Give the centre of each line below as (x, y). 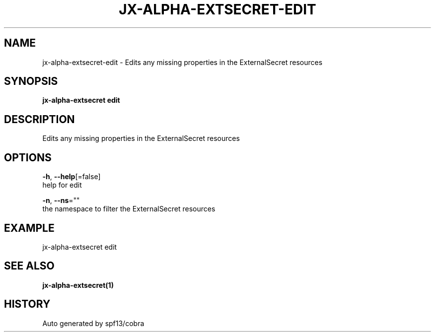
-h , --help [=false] (72, 177)
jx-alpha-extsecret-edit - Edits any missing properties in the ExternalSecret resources (182, 62)
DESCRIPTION (39, 119)
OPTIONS (28, 157)
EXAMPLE (29, 228)
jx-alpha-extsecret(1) (78, 285)
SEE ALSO (29, 266)
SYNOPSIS (31, 81)
